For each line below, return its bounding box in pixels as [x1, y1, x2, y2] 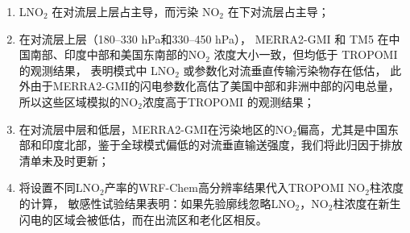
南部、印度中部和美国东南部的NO [30, 46, 206, 63]
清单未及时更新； [19, 152, 110, 169]
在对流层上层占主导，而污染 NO [52, 3, 220, 19]
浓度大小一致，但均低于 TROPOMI [213, 46, 398, 63]
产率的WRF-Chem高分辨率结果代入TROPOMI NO [104, 179, 366, 196]
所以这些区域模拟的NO [19, 93, 139, 110]
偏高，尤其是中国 [296, 120, 387, 137]
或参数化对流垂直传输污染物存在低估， [183, 61, 387, 78]
